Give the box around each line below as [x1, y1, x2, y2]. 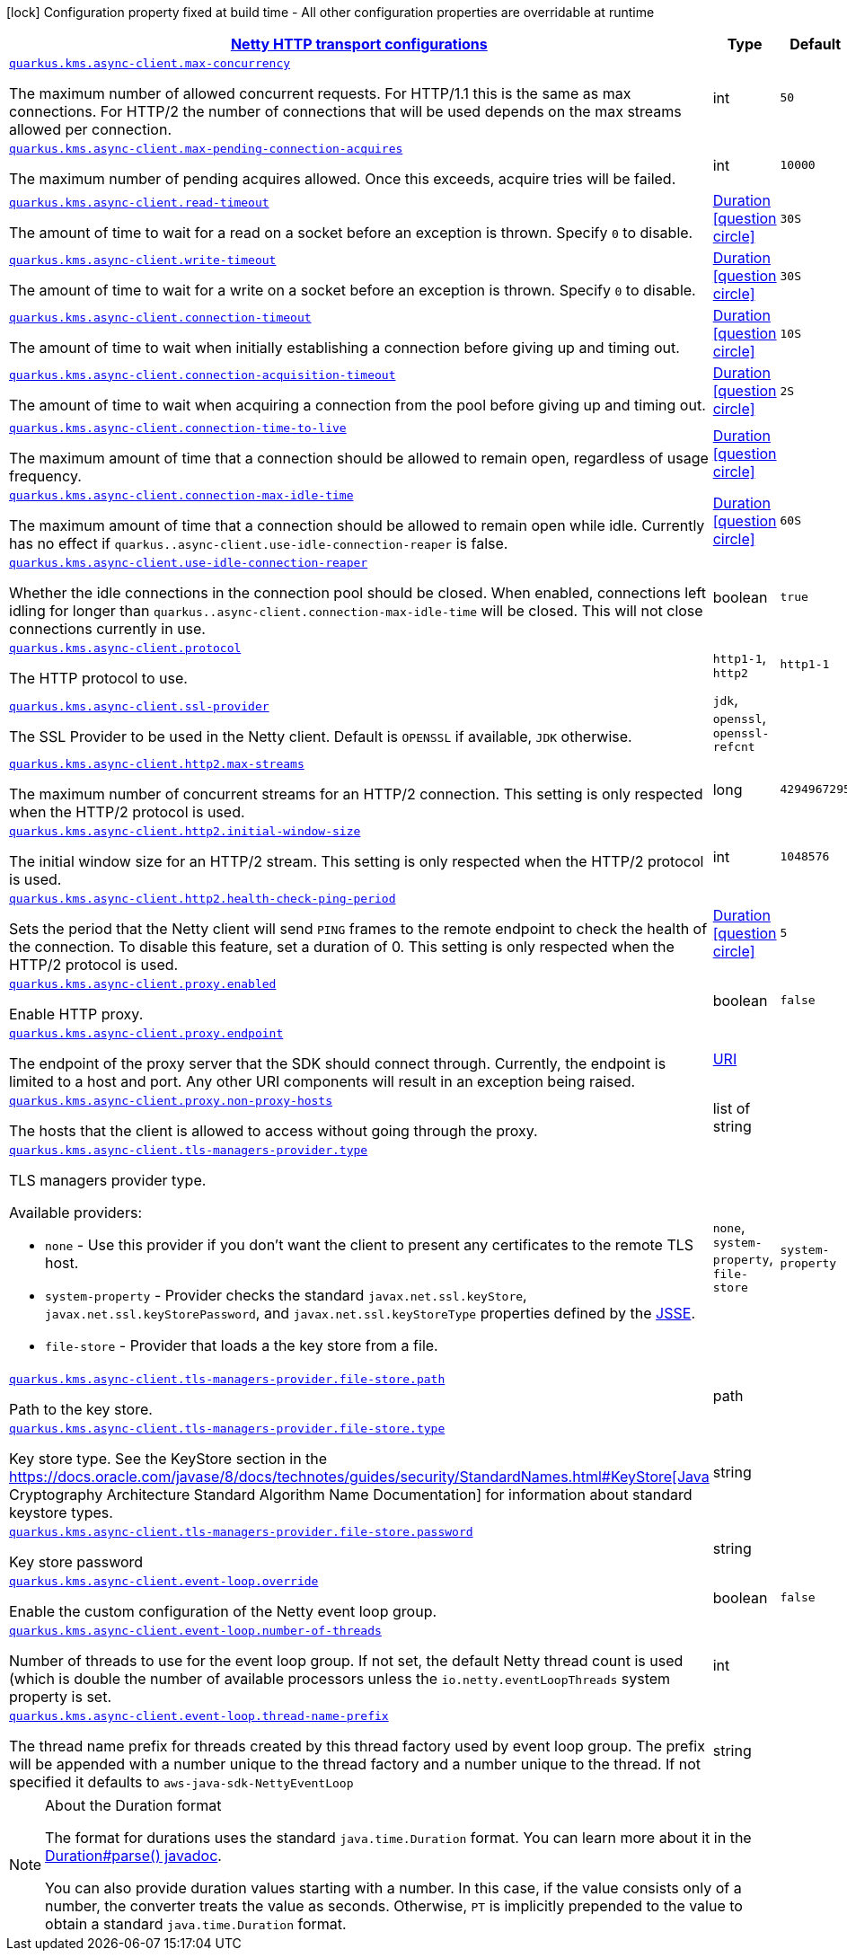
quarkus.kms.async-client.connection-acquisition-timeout [9, 367, 396, 382]
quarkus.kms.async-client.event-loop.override [9, 1574, 319, 1588]
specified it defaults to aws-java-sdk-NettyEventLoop [9, 1773, 354, 1791]
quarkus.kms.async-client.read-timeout [9, 195, 269, 209]
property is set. [9, 1688, 112, 1706]
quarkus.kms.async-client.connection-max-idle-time [9, 489, 354, 502]
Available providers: [9, 1204, 142, 1222]
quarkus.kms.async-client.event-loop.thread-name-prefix [9, 1709, 389, 1723]
